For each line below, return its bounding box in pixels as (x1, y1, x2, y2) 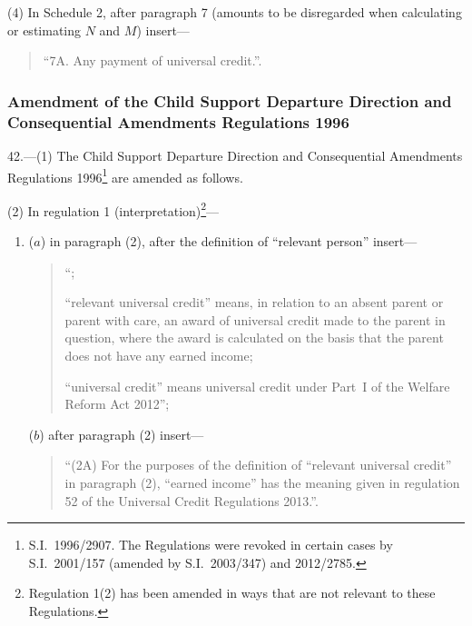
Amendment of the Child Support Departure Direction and (7, 89, 452, 112)
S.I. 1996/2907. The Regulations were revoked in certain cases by (28, 535, 393, 554)
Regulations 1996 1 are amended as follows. (7, 164, 243, 186)
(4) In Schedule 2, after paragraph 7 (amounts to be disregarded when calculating (7, 3, 462, 21)
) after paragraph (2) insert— (39, 424, 204, 443)
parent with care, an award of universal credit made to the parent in (64, 310, 446, 329)
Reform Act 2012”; (64, 394, 170, 413)
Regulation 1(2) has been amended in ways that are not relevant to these (28, 583, 436, 602)
